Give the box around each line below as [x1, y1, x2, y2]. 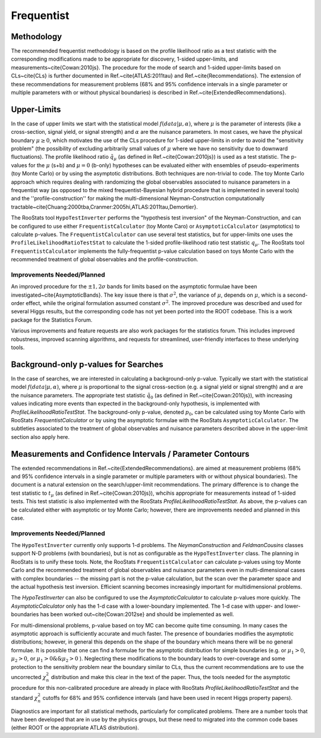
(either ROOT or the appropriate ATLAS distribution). [11, 724, 139, 731]
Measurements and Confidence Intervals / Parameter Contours [11, 449, 250, 459]
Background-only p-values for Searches [11, 359, 163, 369]
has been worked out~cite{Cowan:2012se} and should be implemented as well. [40, 611, 234, 618]
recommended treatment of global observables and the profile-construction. [11, 256, 199, 263]
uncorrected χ [11, 673, 47, 680]
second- [287, 291, 309, 299]
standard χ [11, 694, 38, 701]
